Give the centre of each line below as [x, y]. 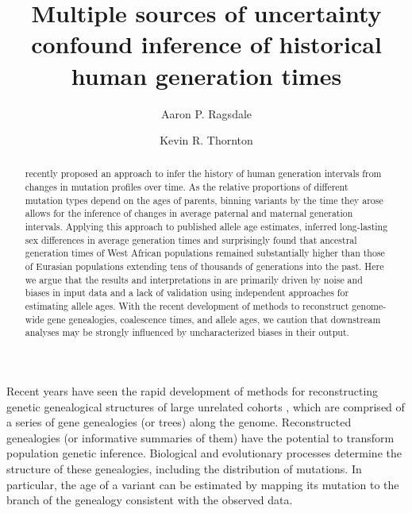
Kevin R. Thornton [206, 140]
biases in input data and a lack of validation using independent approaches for [187, 293]
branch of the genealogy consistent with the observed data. [150, 500]
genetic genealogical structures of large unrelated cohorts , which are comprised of [206, 406]
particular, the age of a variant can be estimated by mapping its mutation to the [203, 484]
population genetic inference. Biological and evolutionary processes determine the [204, 453]
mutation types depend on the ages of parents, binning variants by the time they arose [204, 200]
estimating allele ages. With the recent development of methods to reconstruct [187, 306]
